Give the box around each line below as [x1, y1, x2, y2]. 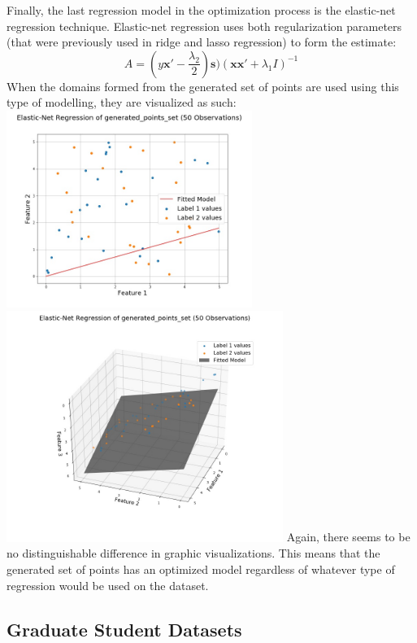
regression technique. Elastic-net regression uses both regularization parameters [7, 17, 402, 34]
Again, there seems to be [286, 528, 410, 545]
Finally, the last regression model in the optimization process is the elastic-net [7, 2, 396, 18]
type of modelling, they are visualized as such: [7, 94, 237, 111]
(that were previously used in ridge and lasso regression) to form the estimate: [7, 33, 397, 50]
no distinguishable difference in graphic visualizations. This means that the [7, 545, 380, 562]
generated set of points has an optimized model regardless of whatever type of [7, 561, 395, 578]
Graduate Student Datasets [7, 616, 242, 641]
